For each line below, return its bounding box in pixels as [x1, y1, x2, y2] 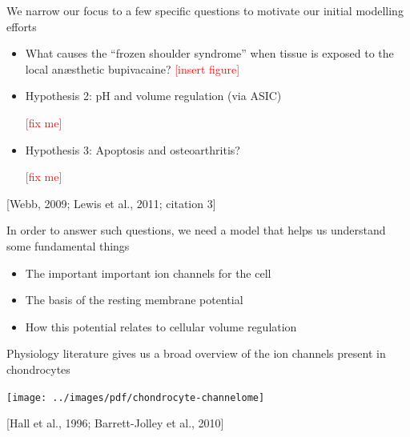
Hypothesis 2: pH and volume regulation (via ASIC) [25, 87, 282, 104]
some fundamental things [6, 237, 130, 254]
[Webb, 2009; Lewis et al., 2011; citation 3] [6, 194, 216, 211]
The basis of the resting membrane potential [25, 291, 243, 308]
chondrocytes [6, 360, 70, 377]
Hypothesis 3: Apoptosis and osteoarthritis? [25, 141, 240, 158]
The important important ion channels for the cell [25, 264, 271, 281]
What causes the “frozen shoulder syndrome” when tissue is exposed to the [25, 45, 394, 62]
